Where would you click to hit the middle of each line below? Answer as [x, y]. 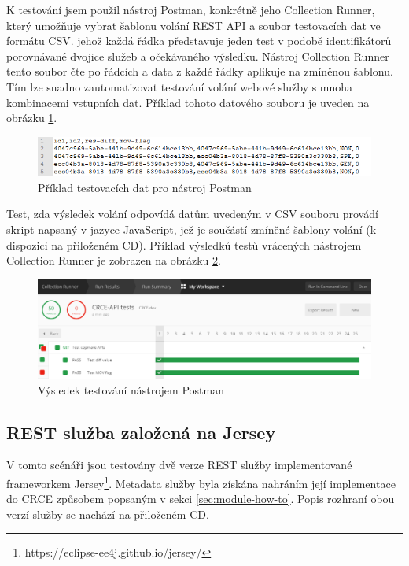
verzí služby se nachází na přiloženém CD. [108, 514]
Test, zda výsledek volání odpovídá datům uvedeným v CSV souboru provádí [192, 214]
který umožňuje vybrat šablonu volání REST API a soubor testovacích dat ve [193, 25]
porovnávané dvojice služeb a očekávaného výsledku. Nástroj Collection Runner [198, 55]
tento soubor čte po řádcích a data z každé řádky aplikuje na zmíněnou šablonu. [200, 71]
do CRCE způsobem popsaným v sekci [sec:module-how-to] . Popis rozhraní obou [201, 499]
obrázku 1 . [32, 118]
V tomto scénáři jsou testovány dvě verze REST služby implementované [179, 465]
